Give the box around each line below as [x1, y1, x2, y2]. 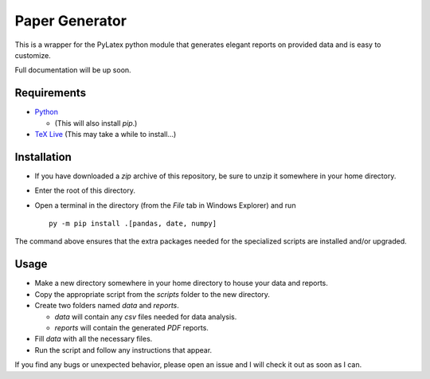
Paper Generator [14, 12, 127, 29]
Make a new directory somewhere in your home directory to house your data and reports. [34, 279, 328, 288]
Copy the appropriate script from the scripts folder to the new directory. [34, 289, 271, 299]
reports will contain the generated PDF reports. [54, 322, 209, 332]
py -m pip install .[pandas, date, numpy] [49, 219, 217, 229]
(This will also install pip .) [54, 118, 138, 127]
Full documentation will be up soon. [14, 65, 131, 75]
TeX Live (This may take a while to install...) [34, 130, 177, 139]
